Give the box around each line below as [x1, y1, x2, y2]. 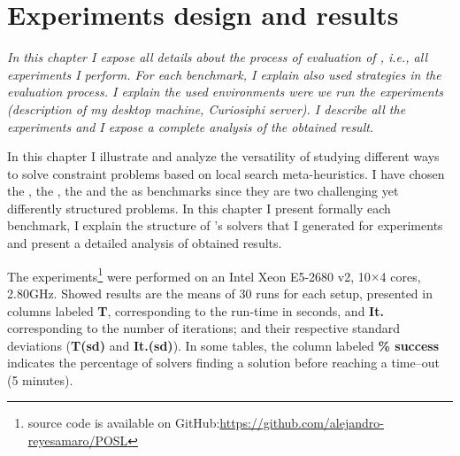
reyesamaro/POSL [27, 431, 128, 450]
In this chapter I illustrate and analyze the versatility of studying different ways [7, 147, 440, 166]
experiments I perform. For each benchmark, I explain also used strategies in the [7, 65, 441, 83]
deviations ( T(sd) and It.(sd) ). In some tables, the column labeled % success [7, 336, 440, 354]
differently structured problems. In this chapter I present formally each [7, 198, 391, 217]
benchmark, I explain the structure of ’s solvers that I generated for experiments [7, 216, 443, 235]
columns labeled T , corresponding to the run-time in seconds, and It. [7, 301, 384, 320]
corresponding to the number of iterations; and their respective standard [7, 319, 400, 337]
